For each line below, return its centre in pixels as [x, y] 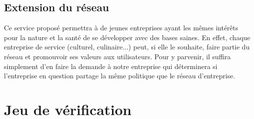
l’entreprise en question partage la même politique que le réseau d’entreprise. [120, 76]
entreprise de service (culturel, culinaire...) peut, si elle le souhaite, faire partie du [127, 47]
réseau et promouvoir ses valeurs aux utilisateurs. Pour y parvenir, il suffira [117, 56]
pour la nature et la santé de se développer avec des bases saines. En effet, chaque [127, 37]
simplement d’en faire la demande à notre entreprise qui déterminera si [111, 66]
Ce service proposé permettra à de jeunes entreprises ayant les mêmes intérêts [121, 28]
